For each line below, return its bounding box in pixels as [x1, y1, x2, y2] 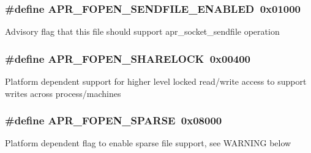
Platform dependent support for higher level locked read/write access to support [5, 75, 307, 88]
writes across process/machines [5, 87, 121, 99]
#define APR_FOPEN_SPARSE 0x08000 [5, 113, 222, 128]
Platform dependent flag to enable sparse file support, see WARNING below [5, 137, 291, 149]
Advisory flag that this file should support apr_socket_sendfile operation [5, 25, 280, 38]
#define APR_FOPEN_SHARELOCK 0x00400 [5, 51, 251, 66]
